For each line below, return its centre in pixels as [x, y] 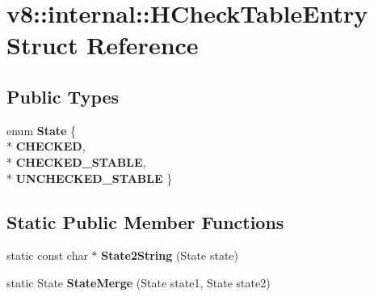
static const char [47, 255]
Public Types [63, 96]
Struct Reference [103, 45]
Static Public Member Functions [145, 221]
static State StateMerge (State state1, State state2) [139, 282]
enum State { [42, 130]
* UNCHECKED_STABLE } [90, 178]
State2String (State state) [170, 255]
